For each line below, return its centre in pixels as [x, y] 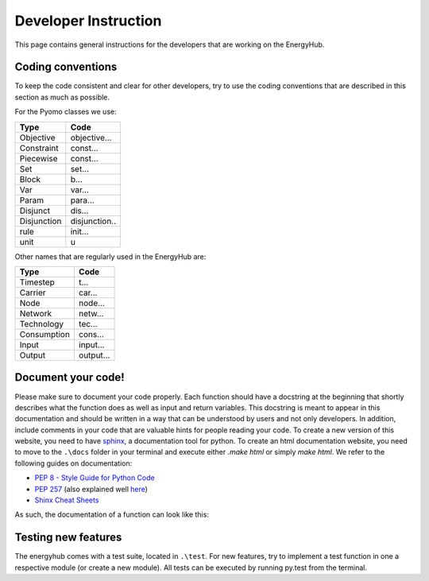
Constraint [39, 148]
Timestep [37, 282]
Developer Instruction [88, 21]
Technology [42, 324]
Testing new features [68, 538]
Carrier [33, 292]
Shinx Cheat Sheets [67, 500]
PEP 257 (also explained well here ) [91, 489]
